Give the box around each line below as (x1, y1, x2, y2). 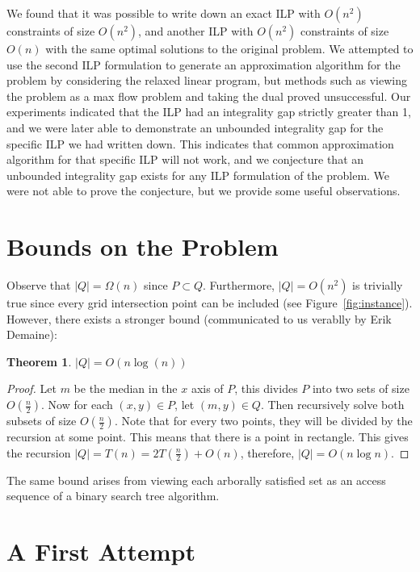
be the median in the (73, 380, 178, 397)
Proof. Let (6, 380, 57, 397)
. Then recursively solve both (260, 396, 405, 413)
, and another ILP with (138, 23, 254, 39)
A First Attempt (6, 535, 195, 567)
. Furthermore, (203, 277, 275, 294)
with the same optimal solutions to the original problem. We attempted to (45, 40, 414, 56)
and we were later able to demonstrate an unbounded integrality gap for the (6, 119, 384, 136)
